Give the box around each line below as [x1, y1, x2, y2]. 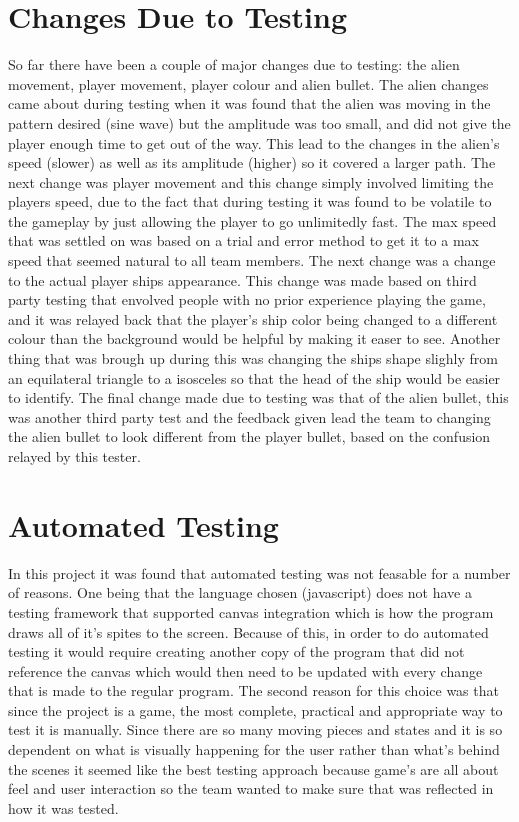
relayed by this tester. [8, 446, 141, 466]
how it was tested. [8, 797, 119, 818]
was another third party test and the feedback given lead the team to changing [8, 406, 491, 427]
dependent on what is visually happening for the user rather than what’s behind [8, 739, 500, 760]
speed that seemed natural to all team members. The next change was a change [8, 250, 496, 271]
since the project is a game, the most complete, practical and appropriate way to [8, 699, 503, 720]
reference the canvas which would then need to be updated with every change [8, 660, 483, 681]
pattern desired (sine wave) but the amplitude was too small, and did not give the [8, 112, 511, 133]
